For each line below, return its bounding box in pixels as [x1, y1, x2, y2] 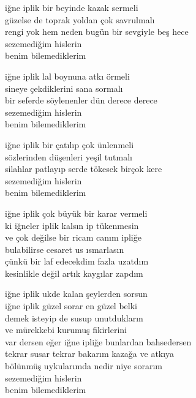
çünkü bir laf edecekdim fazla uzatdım [5, 255, 149, 268]
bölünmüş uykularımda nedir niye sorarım [5, 359, 163, 372]
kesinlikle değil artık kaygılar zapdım [5, 266, 143, 279]
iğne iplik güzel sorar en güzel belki [5, 299, 137, 312]
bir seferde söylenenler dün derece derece [5, 94, 157, 107]
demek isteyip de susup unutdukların [5, 311, 143, 324]
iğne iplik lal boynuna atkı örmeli [5, 69, 130, 82]
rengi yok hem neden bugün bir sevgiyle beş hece [5, 25, 189, 38]
